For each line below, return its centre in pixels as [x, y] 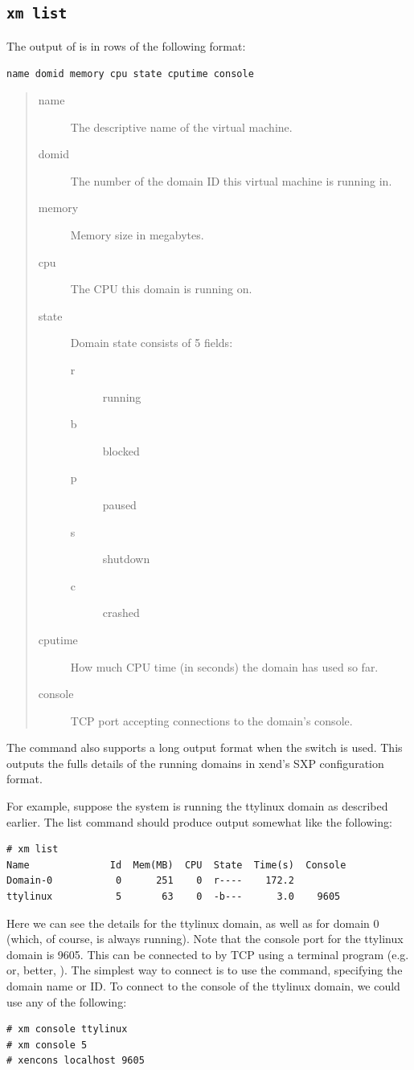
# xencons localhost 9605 [76, 1061]
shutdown [126, 559]
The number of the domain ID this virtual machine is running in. [231, 180]
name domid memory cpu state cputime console [130, 74]
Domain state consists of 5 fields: [152, 343]
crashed [121, 613]
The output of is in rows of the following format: [126, 45]
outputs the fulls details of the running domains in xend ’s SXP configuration [195, 763]
